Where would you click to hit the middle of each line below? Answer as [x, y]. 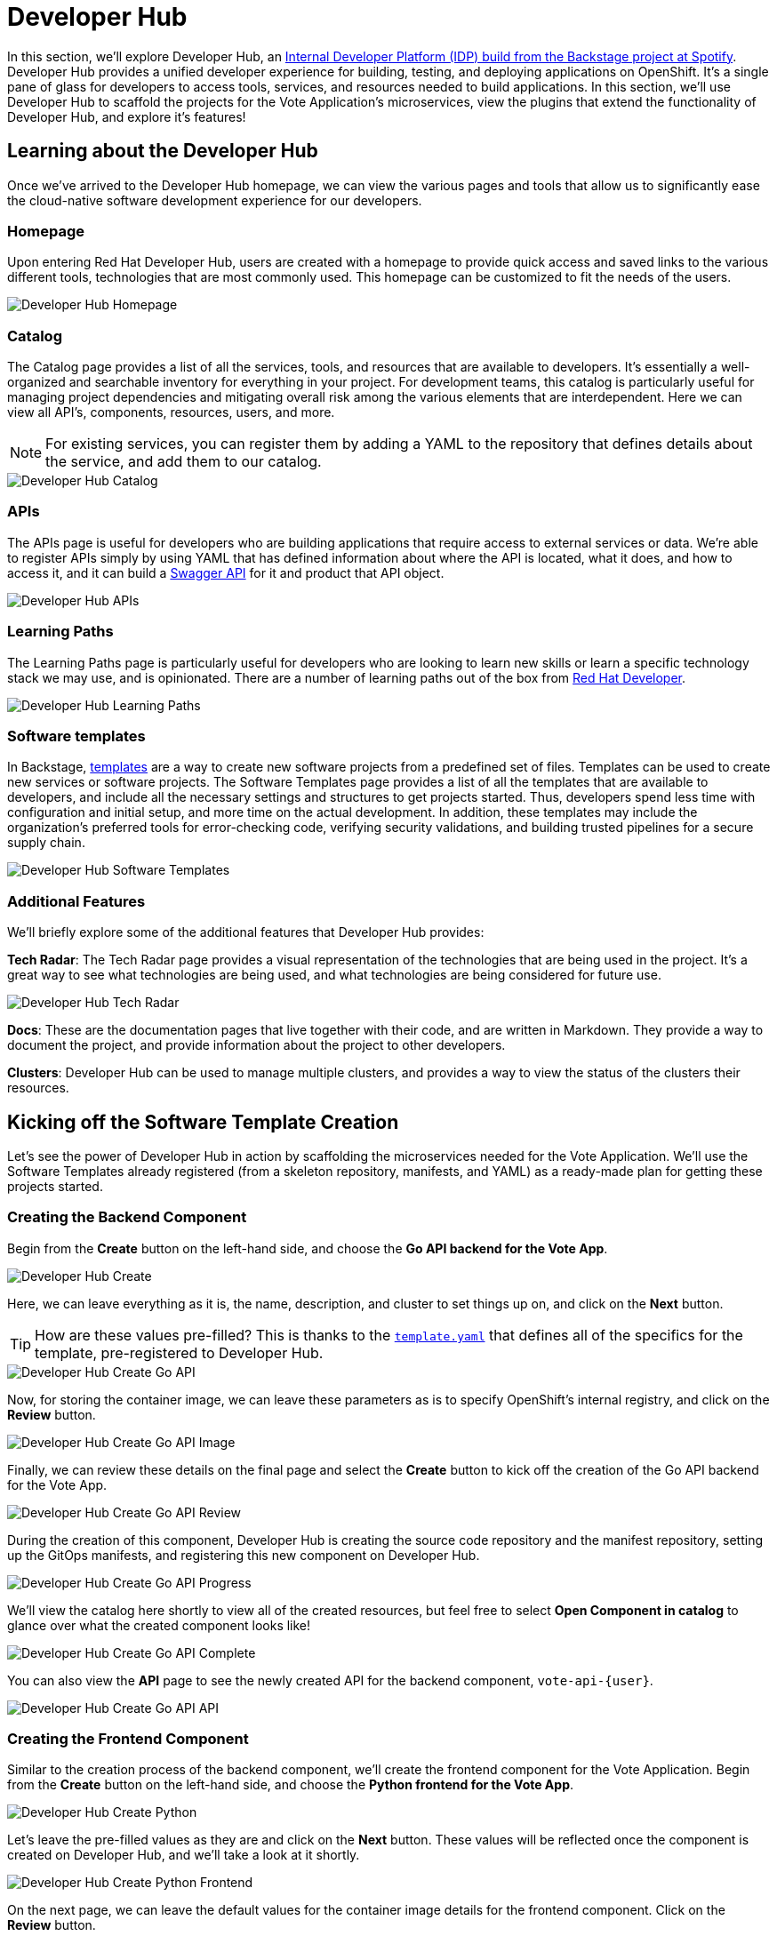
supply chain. [46, 843]
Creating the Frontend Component [128, 1739]
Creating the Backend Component [127, 1217]
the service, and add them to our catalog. [184, 462]
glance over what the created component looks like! [159, 1625]
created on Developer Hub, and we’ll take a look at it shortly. [184, 1855]
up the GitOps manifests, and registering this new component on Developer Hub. [244, 1555]
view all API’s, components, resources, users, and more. [171, 412]
